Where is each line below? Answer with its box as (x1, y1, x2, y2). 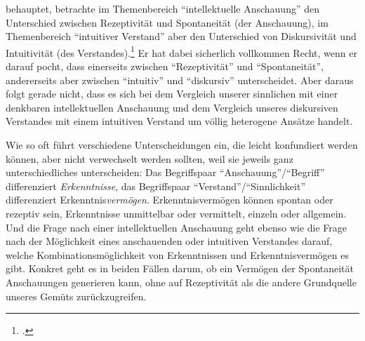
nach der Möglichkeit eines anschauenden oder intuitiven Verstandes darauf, (6, 234, 333, 248)
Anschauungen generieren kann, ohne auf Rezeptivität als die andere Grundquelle (6, 274, 357, 289)
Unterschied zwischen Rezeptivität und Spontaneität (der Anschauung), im (6, 15, 328, 29)
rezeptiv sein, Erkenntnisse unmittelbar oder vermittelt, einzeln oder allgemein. (6, 206, 347, 220)
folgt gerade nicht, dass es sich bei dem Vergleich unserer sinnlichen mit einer (6, 86, 338, 101)
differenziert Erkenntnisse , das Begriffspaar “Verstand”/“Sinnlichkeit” (6, 178, 306, 193)
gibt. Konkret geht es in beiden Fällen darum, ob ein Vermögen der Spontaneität (6, 261, 354, 276)
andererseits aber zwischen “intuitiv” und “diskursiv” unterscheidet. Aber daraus (6, 72, 354, 87)
